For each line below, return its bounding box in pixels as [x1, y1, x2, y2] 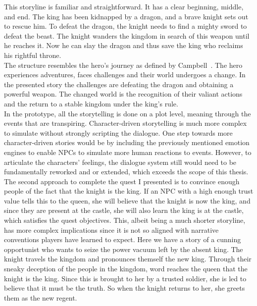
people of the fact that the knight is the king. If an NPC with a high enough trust [4, 186, 254, 196]
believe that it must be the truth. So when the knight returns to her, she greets [4, 283, 245, 293]
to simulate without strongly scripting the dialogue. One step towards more [4, 127, 233, 138]
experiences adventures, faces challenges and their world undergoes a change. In [4, 69, 246, 80]
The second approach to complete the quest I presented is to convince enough [4, 176, 240, 186]
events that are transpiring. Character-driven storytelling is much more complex [4, 118, 247, 128]
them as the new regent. [4, 292, 77, 303]
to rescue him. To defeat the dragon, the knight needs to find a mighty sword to [4, 21, 247, 31]
